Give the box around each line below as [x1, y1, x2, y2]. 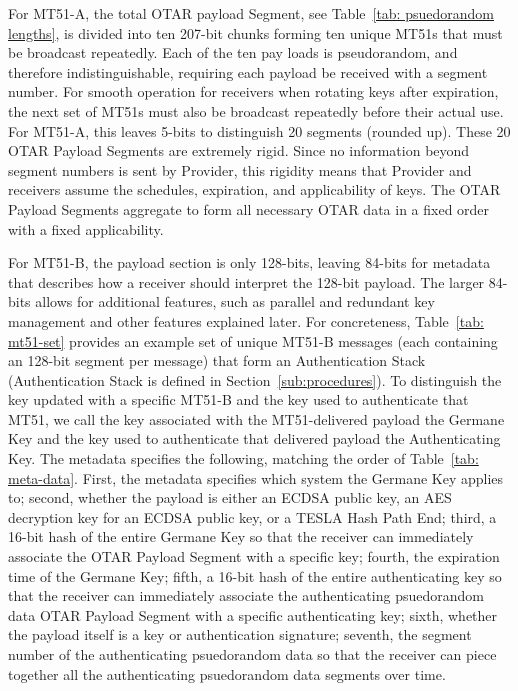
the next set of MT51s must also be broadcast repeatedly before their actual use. [8, 100, 504, 121]
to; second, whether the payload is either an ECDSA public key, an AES [8, 487, 452, 508]
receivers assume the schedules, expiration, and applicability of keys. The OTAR [8, 179, 501, 200]
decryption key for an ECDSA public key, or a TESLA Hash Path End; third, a [8, 506, 497, 527]
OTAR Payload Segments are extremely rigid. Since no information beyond [8, 140, 470, 161]
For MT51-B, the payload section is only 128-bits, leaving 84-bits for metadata [8, 252, 491, 273]
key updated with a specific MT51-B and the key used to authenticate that [8, 389, 469, 410]
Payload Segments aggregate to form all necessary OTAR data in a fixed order [8, 198, 490, 219]
